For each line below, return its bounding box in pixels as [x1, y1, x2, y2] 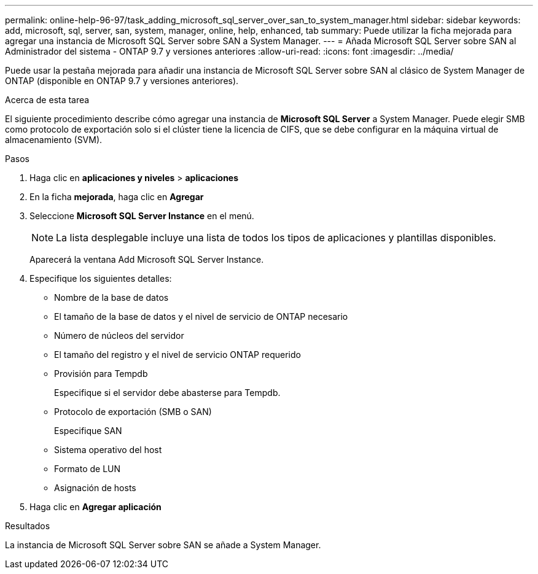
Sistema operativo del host [54, 444, 162, 455]
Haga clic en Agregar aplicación [29, 502, 162, 512]
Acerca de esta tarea [5, 95, 90, 105]
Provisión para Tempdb [54, 368, 148, 379]
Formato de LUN [54, 463, 121, 474]
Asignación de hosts [54, 483, 136, 493]
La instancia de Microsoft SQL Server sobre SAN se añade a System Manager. [5, 540, 321, 550]
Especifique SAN [54, 425, 122, 436]
